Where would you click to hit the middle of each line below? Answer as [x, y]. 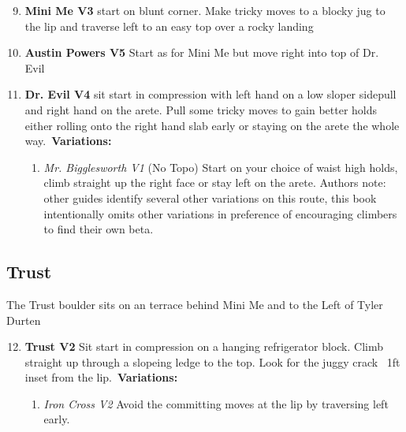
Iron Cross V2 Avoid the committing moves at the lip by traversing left [216, 403]
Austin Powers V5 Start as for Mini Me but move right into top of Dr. [202, 52]
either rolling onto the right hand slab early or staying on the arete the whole [212, 125]
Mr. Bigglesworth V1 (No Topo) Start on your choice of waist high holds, [221, 167]
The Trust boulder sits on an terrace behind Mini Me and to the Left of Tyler [195, 304]
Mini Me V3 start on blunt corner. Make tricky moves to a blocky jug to [205, 10]
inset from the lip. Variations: [101, 377]
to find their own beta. [99, 229]
